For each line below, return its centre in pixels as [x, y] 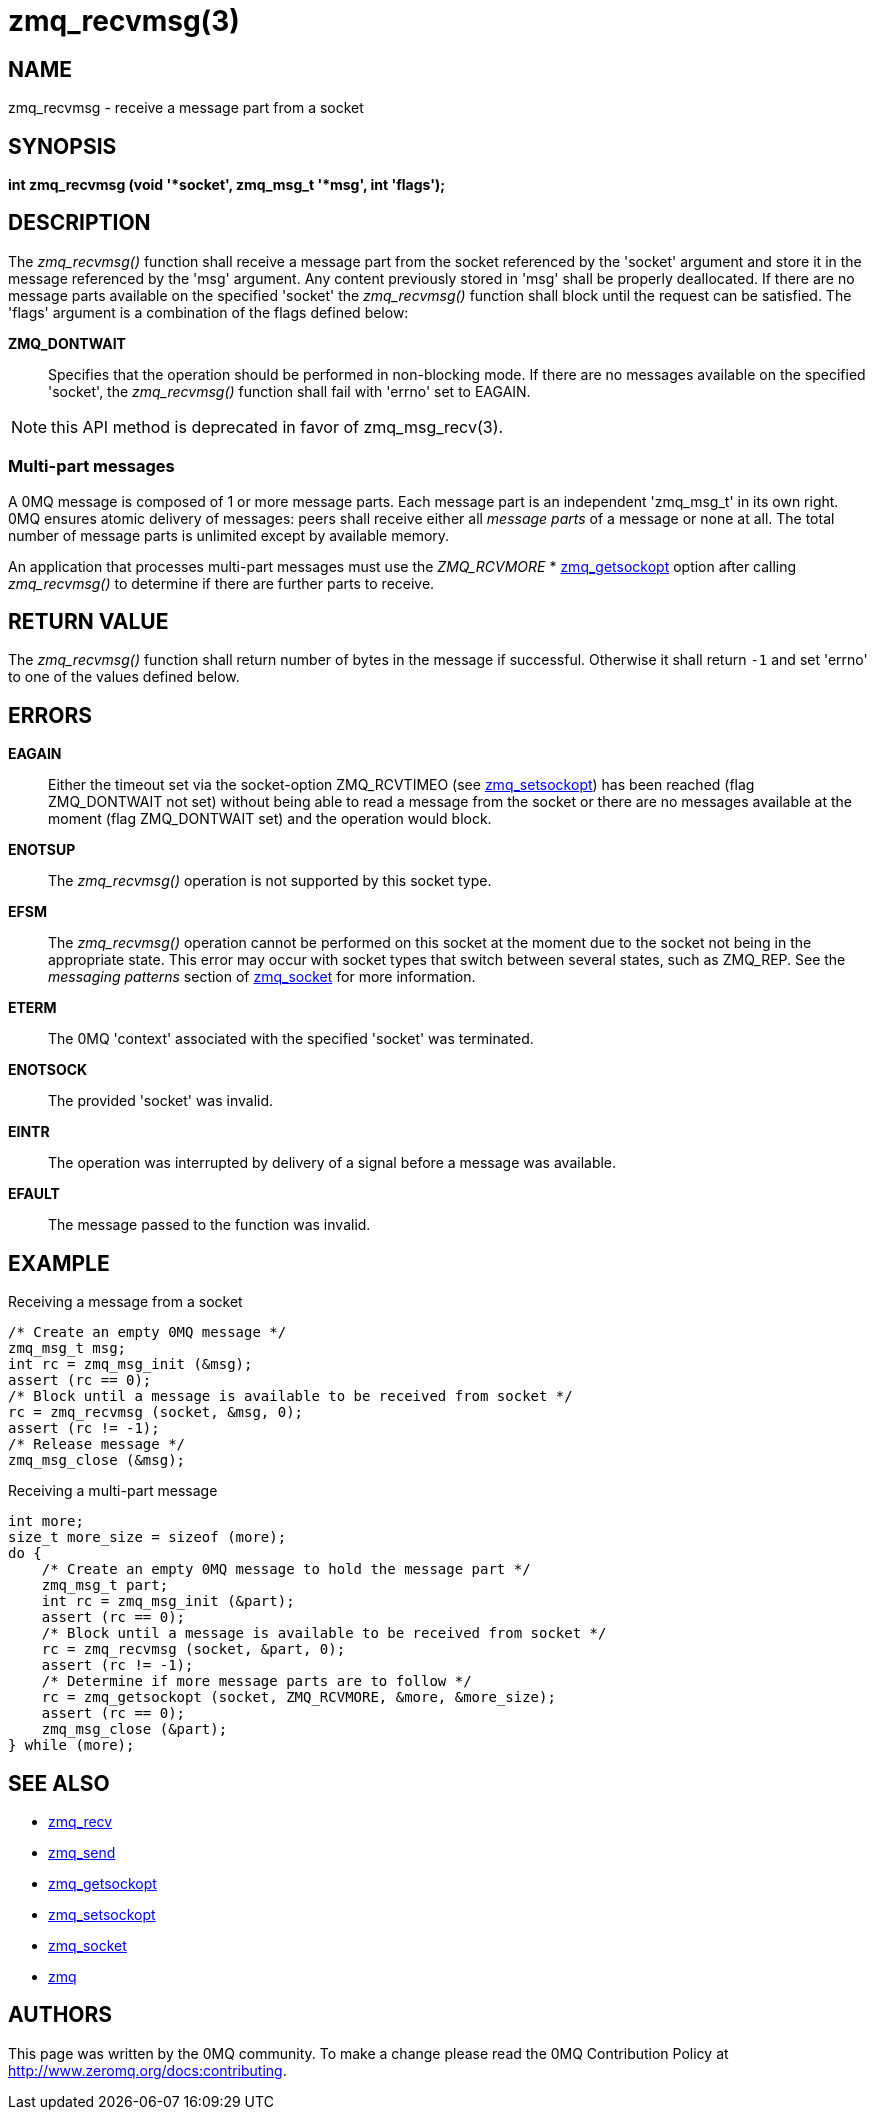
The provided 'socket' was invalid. [161, 1101]
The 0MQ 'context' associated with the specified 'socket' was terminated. [291, 1039]
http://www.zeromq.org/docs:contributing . [147, 2070]
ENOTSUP [42, 850]
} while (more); [71, 1745]
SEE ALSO [59, 1783]
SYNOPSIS [62, 146]
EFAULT [34, 1194]
